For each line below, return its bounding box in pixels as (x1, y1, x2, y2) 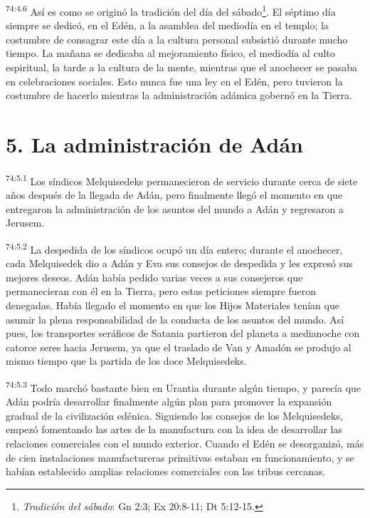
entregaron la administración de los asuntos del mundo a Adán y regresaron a (6, 201, 344, 216)
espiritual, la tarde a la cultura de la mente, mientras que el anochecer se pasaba (6, 60, 357, 75)
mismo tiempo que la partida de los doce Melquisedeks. (6, 353, 247, 368)
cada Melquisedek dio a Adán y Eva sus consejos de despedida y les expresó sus (6, 256, 353, 271)
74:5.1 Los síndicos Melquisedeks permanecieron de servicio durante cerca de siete (6, 171, 358, 188)
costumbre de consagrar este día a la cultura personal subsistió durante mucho (6, 31, 348, 46)
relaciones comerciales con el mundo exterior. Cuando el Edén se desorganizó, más (6, 436, 364, 450)
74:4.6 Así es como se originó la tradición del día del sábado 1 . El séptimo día (6, 2, 336, 19)
